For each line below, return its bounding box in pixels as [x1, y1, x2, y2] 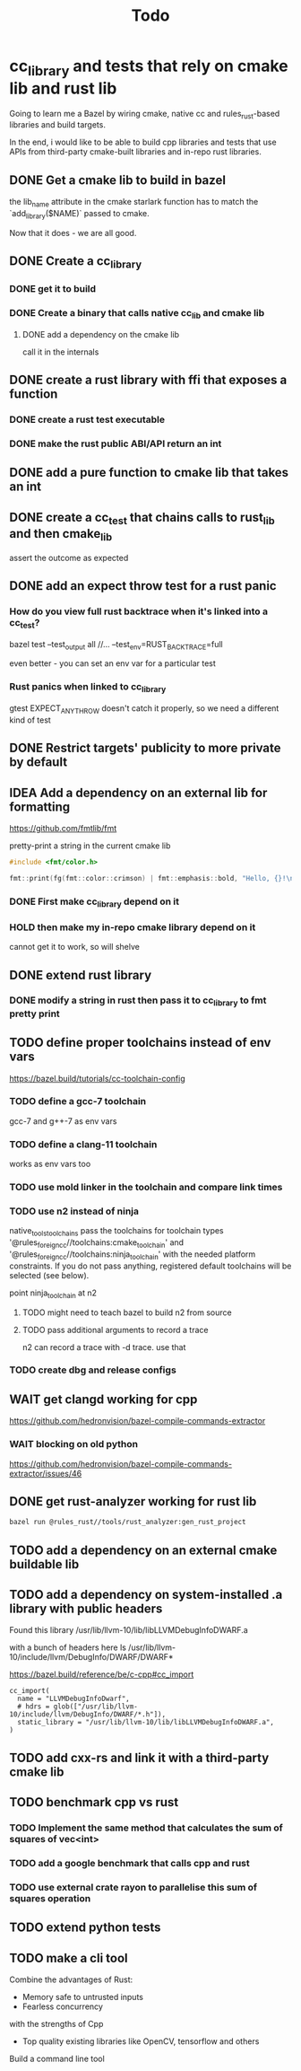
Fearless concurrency [21, 2001, 103, 2012]
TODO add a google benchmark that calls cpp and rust [9, 1857, 250, 1870]
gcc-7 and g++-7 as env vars [9, 1115, 117, 1127]
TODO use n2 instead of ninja [9, 1205, 139, 1217]
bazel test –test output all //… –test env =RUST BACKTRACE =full [9, 638, 223, 652]
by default [9, 755, 68, 770]
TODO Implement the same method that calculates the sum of [9, 1821, 284, 1834]
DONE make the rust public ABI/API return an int [9, 437, 222, 450]
